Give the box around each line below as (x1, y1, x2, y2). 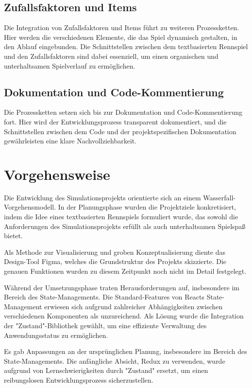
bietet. (4, 230, 23, 241)
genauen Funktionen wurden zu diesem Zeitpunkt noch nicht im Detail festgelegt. (4, 266, 247, 276)
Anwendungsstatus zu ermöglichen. (4, 330, 108, 340)
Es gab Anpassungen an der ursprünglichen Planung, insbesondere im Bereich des (4, 346, 247, 356)
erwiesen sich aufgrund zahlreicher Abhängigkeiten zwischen (44, 301, 223, 311)
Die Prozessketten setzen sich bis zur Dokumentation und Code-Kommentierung (4, 107, 243, 117)
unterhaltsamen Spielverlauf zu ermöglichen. (4, 60, 135, 71)
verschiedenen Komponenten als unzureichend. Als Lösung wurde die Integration (4, 311, 244, 321)
